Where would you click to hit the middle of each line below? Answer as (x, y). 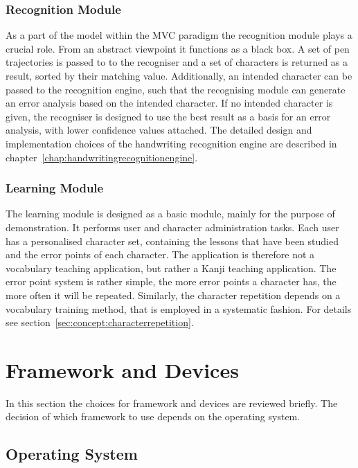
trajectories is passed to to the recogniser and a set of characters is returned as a (177, 62)
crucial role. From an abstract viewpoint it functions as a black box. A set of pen (178, 48)
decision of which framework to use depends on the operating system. (153, 416)
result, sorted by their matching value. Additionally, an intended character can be (179, 75)
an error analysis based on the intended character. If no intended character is (169, 103)
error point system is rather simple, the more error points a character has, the (171, 281)
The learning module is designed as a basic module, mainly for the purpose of (170, 214)
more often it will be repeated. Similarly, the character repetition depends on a (173, 295)
